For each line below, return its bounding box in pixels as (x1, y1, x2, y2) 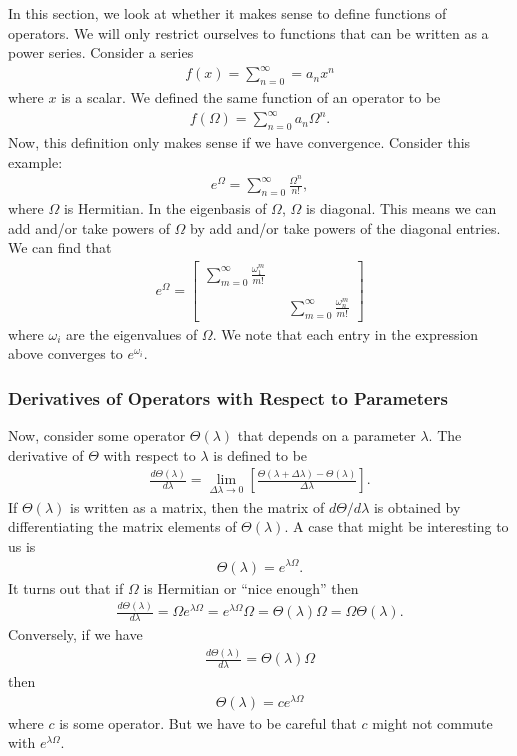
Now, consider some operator (8, 425, 186, 446)
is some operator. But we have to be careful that (59, 712, 357, 733)
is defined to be (213, 444, 308, 465)
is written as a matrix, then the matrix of (69, 496, 325, 517)
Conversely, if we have (8, 624, 143, 645)
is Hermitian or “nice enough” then (143, 577, 359, 598)
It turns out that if (8, 577, 124, 598)
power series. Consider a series (8, 42, 194, 63)
